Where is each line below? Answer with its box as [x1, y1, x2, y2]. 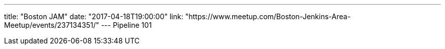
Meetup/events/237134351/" [4, 21, 99, 29]
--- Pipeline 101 [101, 21, 152, 29]
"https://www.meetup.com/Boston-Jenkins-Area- [185, 12, 351, 21]
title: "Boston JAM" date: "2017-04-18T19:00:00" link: [4, 12, 183, 21]
